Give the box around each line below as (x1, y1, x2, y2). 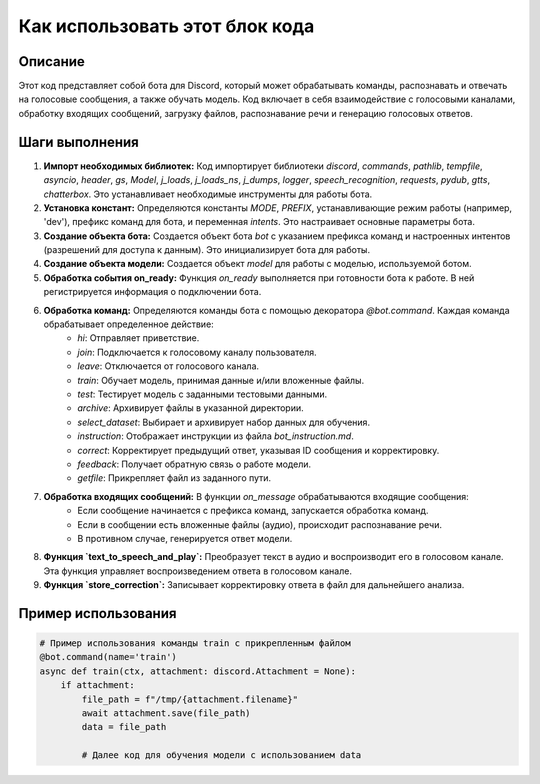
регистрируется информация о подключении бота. (43, 286, 262, 298)
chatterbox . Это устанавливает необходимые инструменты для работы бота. (43, 188, 373, 200)
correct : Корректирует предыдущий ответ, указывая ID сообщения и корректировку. (77, 444, 440, 456)
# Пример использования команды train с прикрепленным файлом (39, 638, 351, 649)
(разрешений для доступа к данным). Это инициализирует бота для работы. (43, 244, 370, 256)
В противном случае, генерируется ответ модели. (77, 532, 293, 544)
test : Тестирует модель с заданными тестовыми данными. (77, 388, 328, 400)
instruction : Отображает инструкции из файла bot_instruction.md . (77, 430, 354, 442)
